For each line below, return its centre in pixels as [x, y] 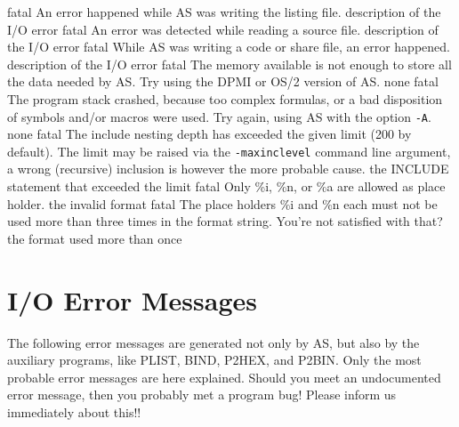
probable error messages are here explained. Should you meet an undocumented [224, 377]
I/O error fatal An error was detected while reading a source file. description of [223, 29]
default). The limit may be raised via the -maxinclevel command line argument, [229, 151]
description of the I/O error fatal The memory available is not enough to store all [229, 64]
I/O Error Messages [133, 299]
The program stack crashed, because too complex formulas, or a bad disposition [225, 98]
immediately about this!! [74, 411]
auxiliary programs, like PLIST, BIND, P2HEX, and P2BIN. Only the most [214, 360]
